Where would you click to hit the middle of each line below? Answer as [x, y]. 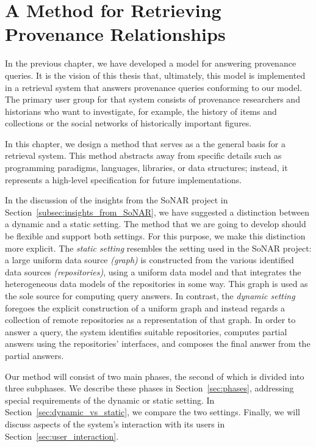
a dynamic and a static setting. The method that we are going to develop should [156, 224]
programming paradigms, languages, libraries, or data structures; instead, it [146, 168]
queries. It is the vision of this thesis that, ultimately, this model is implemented [155, 75]
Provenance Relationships [115, 34]
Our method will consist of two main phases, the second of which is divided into [155, 376]
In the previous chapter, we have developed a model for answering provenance [151, 63]
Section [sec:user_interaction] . [62, 436]
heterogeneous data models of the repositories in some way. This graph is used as [156, 284]
